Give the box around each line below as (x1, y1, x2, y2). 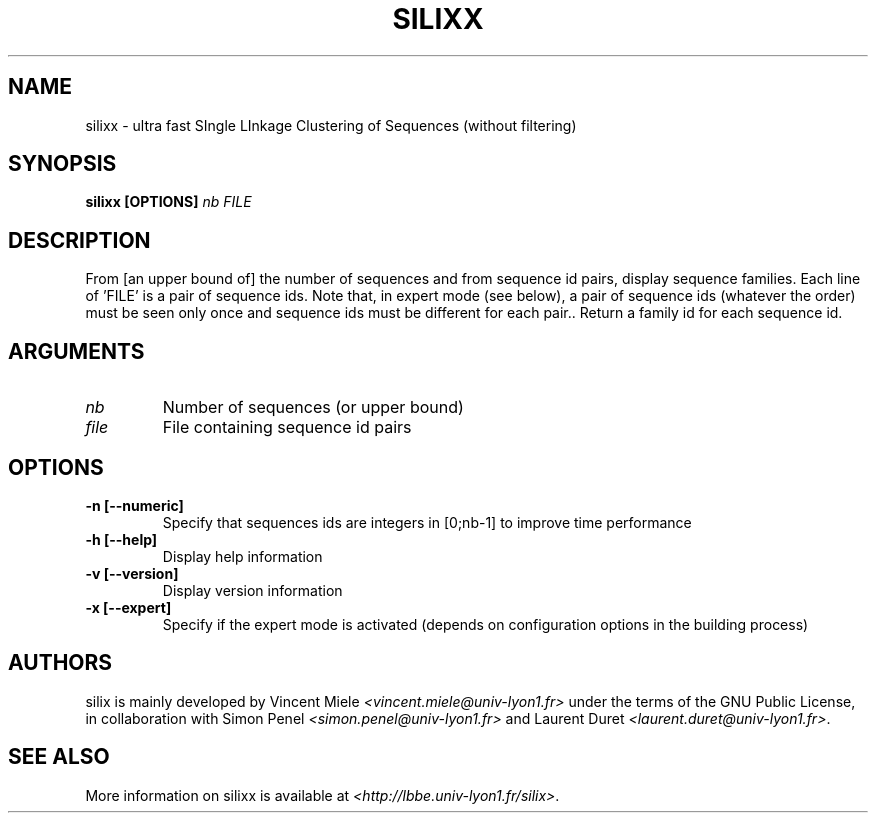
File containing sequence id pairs (162, 417, 412, 438)
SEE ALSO (8, 744, 110, 770)
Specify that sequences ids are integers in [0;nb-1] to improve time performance (162, 513, 692, 531)
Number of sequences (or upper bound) (162, 397, 464, 418)
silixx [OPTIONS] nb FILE (85, 193, 252, 211)
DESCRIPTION (8, 227, 151, 253)
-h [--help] (85, 530, 158, 548)
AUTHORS (8, 650, 113, 676)
